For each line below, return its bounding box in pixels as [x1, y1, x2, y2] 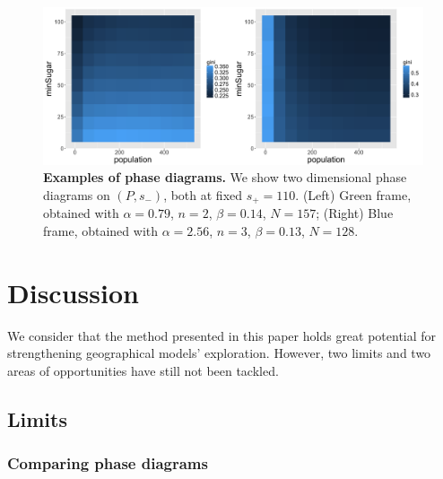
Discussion [7, 274, 139, 310]
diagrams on [43, 185, 110, 204]
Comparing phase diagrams [7, 452, 208, 474]
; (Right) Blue [316, 204, 394, 222]
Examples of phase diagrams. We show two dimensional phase [43, 168, 407, 187]
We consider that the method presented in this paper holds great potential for [7, 326, 437, 344]
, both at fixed [163, 185, 243, 204]
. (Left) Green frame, [295, 185, 412, 204]
